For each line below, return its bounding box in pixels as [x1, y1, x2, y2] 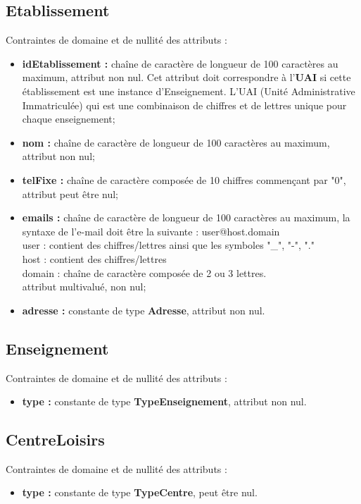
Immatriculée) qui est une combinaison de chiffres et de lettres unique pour [22, 97, 347, 112]
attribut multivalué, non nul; [22, 279, 146, 294]
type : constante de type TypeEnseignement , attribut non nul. [22, 394, 307, 409]
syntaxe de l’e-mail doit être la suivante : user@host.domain [22, 223, 280, 238]
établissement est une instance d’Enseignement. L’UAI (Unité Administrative [22, 83, 355, 98]
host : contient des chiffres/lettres [22, 251, 167, 266]
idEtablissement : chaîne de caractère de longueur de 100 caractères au [22, 56, 338, 70]
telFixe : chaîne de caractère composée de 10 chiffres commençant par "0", [22, 172, 346, 187]
